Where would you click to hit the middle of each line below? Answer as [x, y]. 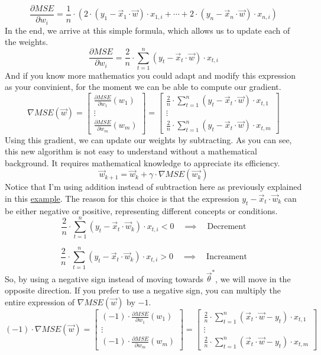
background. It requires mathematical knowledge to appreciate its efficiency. [142, 162]
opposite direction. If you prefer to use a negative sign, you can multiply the [143, 290]
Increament [227, 257]
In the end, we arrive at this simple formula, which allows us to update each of [147, 30]
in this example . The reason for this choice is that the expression [122, 198]
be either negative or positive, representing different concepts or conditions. [141, 210]
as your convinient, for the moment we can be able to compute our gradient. [143, 87]
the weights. [27, 42]
